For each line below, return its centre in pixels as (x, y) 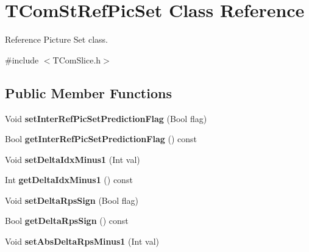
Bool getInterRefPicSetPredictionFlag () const (101, 139)
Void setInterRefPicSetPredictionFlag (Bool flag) (106, 118)
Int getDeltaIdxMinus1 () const (69, 180)
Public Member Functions (88, 92)
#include (22, 59)
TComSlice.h (77, 59)
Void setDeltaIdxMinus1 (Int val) (73, 159)
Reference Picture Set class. (56, 39)
